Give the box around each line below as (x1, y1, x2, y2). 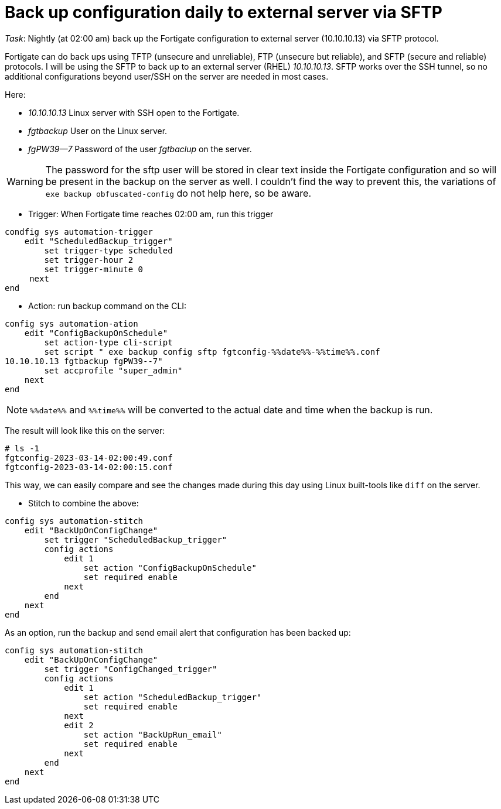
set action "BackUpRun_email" (83, 729, 222, 739)
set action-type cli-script (44, 337, 173, 347)
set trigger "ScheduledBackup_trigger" (44, 534, 227, 544)
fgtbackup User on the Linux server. (28, 125, 168, 136)
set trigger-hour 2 (44, 255, 134, 265)
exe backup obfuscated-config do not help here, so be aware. (45, 187, 312, 199)
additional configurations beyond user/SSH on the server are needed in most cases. (5, 71, 329, 81)
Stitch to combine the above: (28, 498, 139, 508)
